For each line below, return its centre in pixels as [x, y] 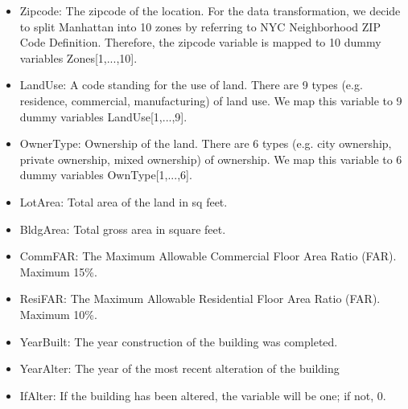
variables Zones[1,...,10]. [78, 57]
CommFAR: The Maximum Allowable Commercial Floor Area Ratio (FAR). [208, 256]
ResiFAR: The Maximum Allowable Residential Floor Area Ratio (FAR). [200, 299]
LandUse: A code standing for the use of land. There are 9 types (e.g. [191, 85]
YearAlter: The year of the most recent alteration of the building [179, 368]
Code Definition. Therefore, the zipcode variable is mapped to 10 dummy [200, 42]
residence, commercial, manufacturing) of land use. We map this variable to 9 [211, 100]
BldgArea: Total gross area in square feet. [123, 229]
